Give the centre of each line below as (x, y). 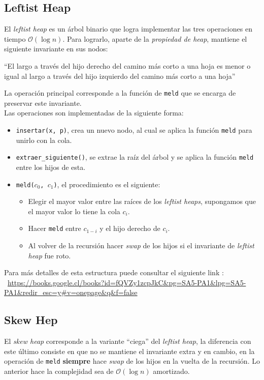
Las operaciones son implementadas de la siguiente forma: (94, 113)
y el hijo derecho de (130, 228)
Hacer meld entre (55, 228)
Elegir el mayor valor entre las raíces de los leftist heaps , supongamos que (142, 201)
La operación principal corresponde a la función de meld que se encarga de (120, 93)
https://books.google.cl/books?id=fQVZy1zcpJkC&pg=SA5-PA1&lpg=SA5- (127, 282)
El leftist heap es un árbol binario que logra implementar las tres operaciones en (128, 29)
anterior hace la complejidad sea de (59, 371)
